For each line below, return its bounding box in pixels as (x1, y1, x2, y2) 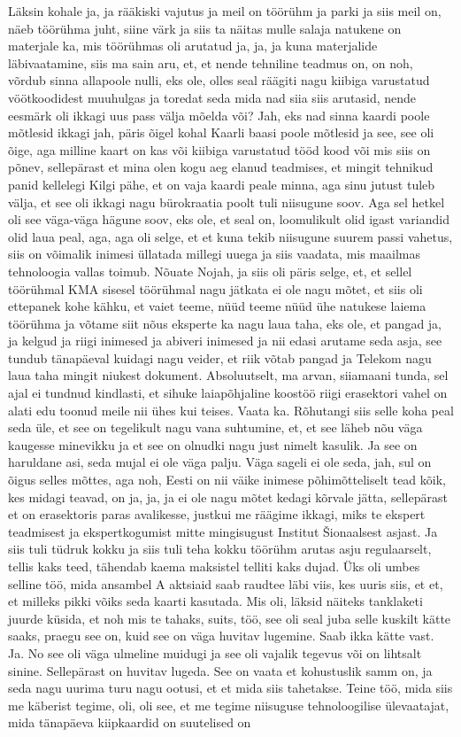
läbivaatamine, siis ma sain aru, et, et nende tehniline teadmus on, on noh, (8, 53, 413, 72)
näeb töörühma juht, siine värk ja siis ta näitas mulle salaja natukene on (8, 19, 402, 37)
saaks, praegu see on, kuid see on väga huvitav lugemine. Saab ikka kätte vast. (8, 626, 434, 645)
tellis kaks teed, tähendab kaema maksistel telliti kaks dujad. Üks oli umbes (8, 557, 420, 575)
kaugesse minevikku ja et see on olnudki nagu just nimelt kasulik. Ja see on (8, 435, 418, 454)
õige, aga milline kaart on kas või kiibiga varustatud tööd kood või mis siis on (8, 140, 431, 159)
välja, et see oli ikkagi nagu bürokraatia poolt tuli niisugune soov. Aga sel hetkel (8, 192, 445, 211)
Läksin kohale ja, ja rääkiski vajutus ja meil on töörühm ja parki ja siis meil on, (8, 2, 442, 19)
